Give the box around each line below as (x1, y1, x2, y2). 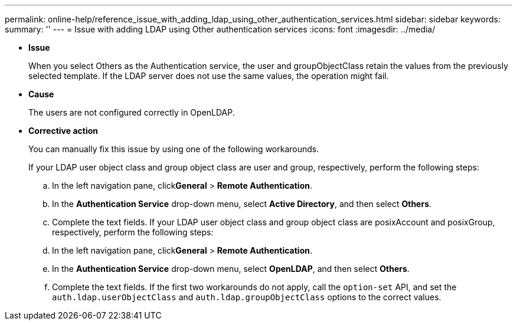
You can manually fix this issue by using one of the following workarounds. (28, 144, 319, 154)
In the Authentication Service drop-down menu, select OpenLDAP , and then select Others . (52, 264, 410, 274)
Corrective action (28, 126, 98, 136)
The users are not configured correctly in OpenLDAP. (28, 107, 235, 117)
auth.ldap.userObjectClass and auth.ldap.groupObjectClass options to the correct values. (52, 292, 441, 302)
